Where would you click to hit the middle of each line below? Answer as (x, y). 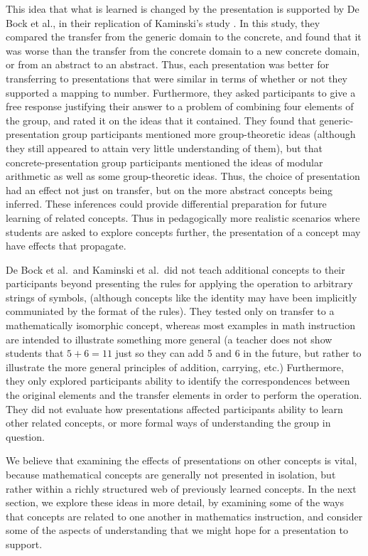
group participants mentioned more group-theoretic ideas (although (209, 134)
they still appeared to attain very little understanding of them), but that (164, 148)
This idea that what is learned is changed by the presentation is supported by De (183, 9)
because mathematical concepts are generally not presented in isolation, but (171, 474)
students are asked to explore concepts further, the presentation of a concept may (183, 231)
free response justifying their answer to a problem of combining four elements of (180, 106)
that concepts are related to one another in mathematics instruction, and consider (184, 516)
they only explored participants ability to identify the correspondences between (178, 381)
